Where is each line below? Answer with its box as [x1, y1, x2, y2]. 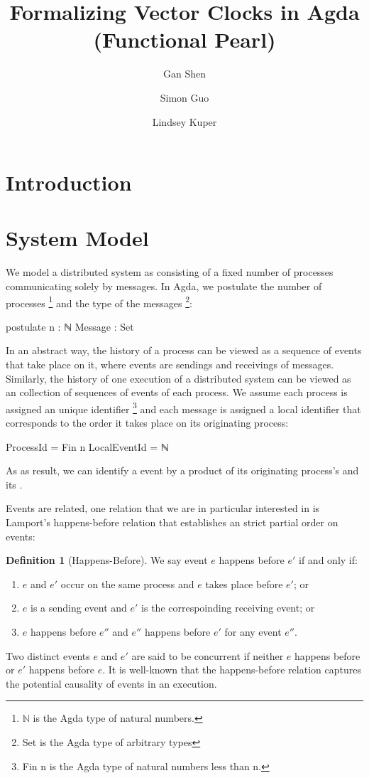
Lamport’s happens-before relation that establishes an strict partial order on [6, 515, 338, 530]
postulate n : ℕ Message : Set [6, 319, 134, 334]
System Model [6, 223, 149, 252]
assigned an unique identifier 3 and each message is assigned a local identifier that [6, 399, 361, 416]
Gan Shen [163, 66, 206, 81]
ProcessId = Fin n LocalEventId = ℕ [6, 439, 169, 454]
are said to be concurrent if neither [131, 648, 284, 663]
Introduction [6, 168, 132, 197]
